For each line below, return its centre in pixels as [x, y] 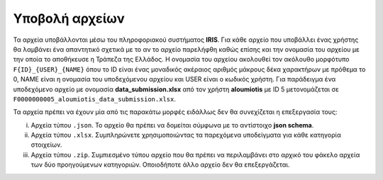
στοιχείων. [46, 145]
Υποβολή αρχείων [69, 18]
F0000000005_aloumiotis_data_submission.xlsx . [95, 99]
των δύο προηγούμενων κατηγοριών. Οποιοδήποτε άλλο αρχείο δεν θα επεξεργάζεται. [160, 165]
